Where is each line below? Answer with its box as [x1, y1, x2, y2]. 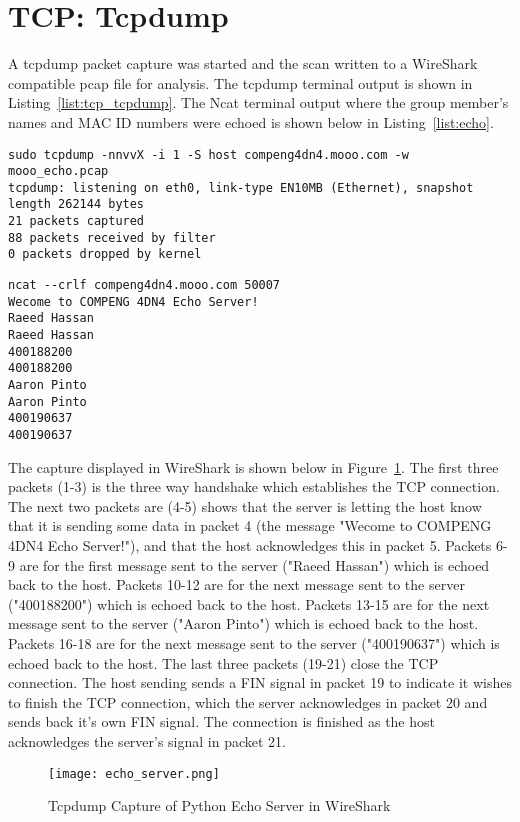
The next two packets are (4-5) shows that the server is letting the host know [8, 495, 482, 516]
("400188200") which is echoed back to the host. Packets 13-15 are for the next [8, 593, 490, 614]
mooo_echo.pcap [8, 164, 109, 179]
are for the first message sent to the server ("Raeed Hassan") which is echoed [19, 554, 490, 575]
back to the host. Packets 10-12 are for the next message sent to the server [8, 574, 465, 595]
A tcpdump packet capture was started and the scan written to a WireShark [8, 53, 478, 74]
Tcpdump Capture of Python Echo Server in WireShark [48, 795, 391, 816]
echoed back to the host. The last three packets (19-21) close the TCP [8, 652, 439, 673]
